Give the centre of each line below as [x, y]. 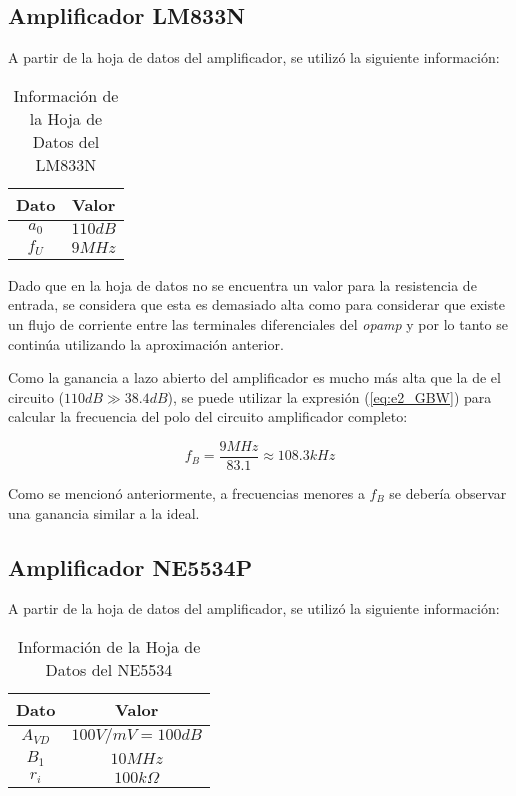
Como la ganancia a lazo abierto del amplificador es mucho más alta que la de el [254, 377]
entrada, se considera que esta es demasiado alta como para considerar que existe [256, 304]
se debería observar [448, 492]
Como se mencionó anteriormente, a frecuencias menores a [186, 492]
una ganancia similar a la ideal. [104, 512]
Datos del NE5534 [109, 669]
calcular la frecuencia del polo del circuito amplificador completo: [208, 416]
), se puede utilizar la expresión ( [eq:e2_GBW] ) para [329, 396]
